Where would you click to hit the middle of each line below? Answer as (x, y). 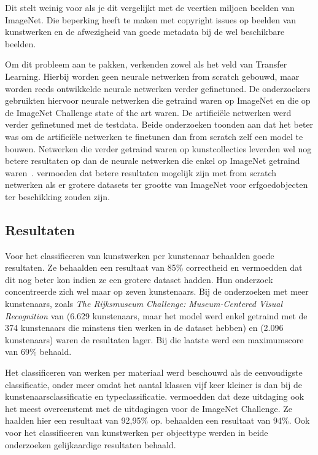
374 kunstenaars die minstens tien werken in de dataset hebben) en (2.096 (144, 328)
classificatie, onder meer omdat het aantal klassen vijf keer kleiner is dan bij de (153, 384)
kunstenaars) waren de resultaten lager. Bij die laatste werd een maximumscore (154, 339)
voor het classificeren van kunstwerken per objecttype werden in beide (137, 433)
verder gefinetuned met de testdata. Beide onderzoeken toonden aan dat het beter (159, 124)
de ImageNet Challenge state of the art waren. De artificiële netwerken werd (148, 112)
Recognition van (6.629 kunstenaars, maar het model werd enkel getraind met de (156, 315)
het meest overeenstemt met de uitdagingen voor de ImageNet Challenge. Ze (149, 408)
